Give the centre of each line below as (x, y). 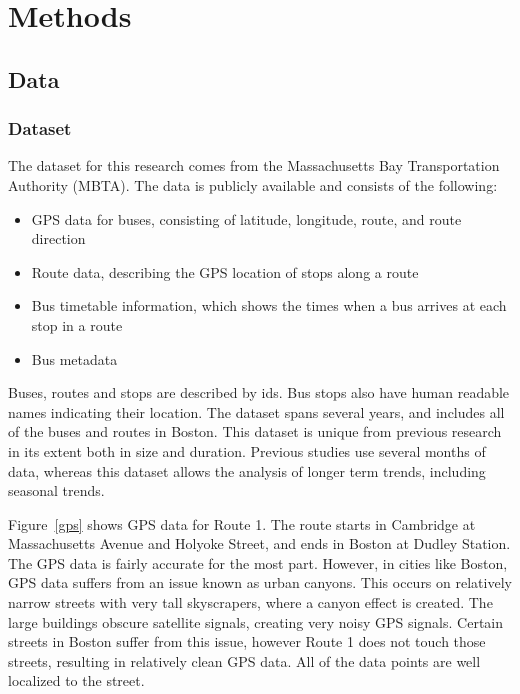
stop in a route (77, 324)
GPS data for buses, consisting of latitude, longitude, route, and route (246, 218)
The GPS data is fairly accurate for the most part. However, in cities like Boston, (258, 562)
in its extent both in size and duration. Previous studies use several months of (247, 450)
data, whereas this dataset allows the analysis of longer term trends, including (247, 470)
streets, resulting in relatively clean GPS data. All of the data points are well (244, 660)
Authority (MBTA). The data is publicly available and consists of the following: (253, 184)
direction (58, 238)
